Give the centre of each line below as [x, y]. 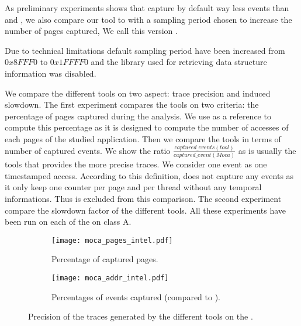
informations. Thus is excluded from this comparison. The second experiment [143, 198]
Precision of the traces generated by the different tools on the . [141, 316]
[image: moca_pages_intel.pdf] [112, 240]
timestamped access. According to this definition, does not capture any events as [149, 175]
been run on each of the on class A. [68, 222]
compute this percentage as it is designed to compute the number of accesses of [147, 127]
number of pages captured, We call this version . [91, 31]
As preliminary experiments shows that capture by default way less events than [147, 8]
